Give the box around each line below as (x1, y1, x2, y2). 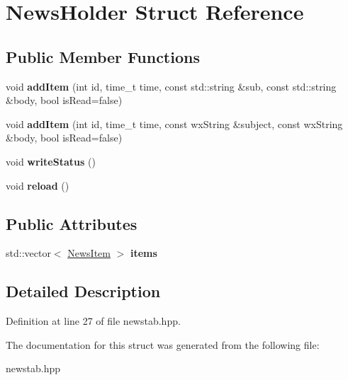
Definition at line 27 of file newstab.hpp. (6, 313, 181, 328)
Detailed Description (6, 280, 161, 302)
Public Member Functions (6, 45, 200, 67)
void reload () (6, 178, 69, 192)
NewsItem (67, 246, 111, 260)
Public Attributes (6, 212, 137, 234)
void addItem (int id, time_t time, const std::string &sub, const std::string (6, 79, 337, 93)
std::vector (6, 246, 51, 260)
